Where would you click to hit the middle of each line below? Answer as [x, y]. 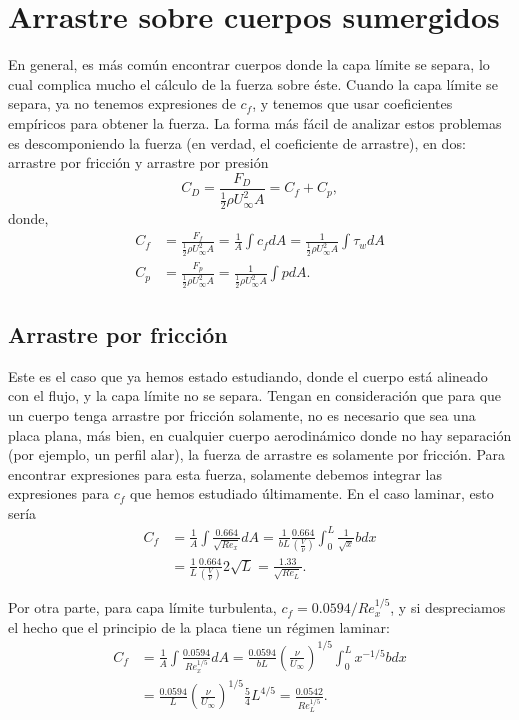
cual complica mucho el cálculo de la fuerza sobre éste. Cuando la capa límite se [253, 83]
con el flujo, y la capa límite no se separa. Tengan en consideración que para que [255, 395]
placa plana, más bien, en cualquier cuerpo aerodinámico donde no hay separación [260, 434]
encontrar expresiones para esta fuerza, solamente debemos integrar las [225, 473]
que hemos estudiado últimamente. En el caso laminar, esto [311, 493]
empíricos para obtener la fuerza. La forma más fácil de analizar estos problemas [255, 122]
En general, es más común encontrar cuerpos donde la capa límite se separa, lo [249, 64]
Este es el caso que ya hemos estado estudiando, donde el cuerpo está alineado [248, 375]
